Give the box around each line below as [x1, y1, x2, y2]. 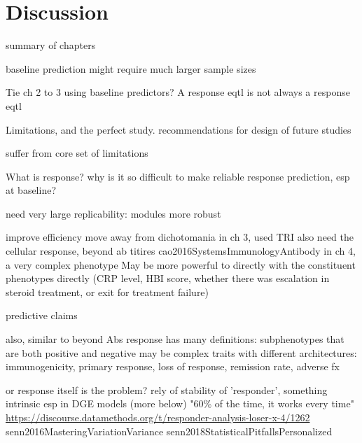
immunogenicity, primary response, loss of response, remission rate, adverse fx [6, 359, 340, 374]
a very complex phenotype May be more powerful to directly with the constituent [6, 257, 356, 272]
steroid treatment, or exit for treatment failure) [6, 284, 209, 299]
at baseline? [6, 183, 57, 197]
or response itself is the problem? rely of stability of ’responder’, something [6, 382, 328, 397]
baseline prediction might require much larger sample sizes [6, 61, 256, 76]
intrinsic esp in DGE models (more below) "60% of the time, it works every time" [6, 396, 354, 411]
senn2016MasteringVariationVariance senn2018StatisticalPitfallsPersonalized [6, 423, 333, 438]
